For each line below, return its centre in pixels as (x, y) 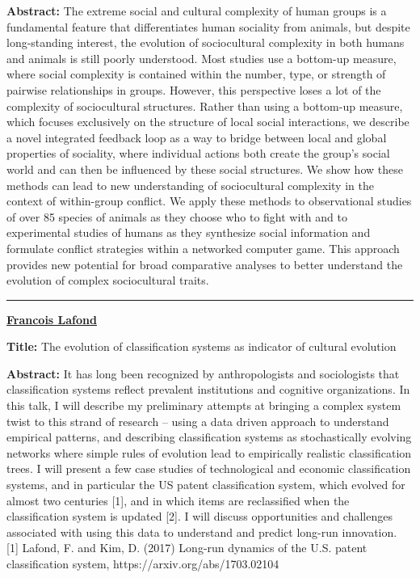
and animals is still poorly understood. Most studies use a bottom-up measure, (202, 58)
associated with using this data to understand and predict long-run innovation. (202, 532)
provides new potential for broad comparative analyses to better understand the (205, 264)
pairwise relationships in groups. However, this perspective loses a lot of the (194, 89)
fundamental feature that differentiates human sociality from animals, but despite (208, 26)
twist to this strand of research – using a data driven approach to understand (198, 421)
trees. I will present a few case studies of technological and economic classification (209, 468)
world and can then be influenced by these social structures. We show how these (205, 169)
